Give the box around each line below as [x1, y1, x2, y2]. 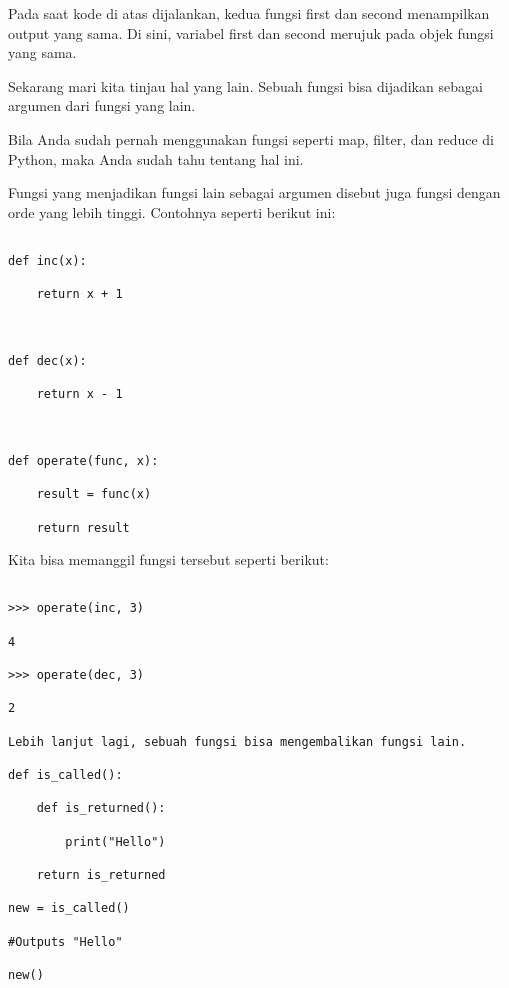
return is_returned [36, 867, 166, 882]
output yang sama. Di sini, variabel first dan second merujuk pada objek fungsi [8, 22, 494, 43]
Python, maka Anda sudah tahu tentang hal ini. [8, 148, 304, 169]
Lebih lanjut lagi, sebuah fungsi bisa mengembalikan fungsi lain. [8, 734, 467, 749]
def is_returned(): [36, 801, 166, 816]
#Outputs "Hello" [8, 934, 123, 949]
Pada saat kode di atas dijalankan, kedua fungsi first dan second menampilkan [8, 3, 490, 23]
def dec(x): [8, 353, 87, 368]
